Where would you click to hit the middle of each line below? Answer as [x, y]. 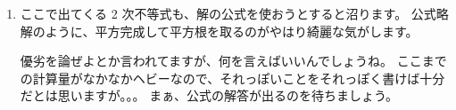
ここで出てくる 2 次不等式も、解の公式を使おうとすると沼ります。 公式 [228, 13]
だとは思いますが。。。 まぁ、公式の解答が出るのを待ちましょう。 [209, 95]
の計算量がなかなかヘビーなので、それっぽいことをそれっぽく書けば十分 [232, 78]
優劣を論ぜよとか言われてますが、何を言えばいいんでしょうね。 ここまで [233, 61]
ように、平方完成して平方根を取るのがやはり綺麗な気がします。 [232, 31]
